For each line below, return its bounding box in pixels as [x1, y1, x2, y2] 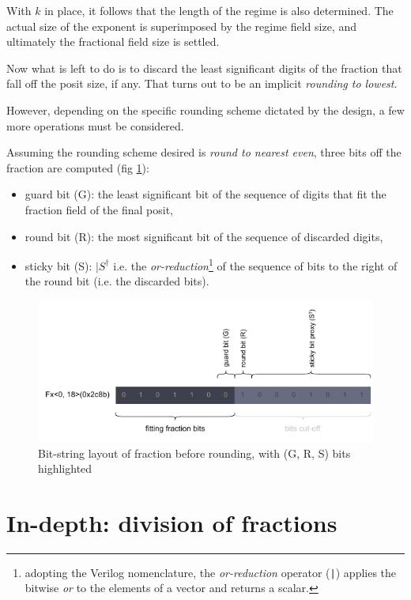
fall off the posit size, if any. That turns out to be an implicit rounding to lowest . [6, 75, 398, 92]
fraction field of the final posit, [25, 201, 174, 217]
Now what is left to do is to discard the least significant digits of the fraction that [6, 59, 402, 76]
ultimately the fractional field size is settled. [6, 33, 220, 50]
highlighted [38, 460, 92, 477]
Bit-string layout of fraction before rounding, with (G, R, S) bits [38, 444, 351, 461]
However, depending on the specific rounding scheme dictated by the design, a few [6, 101, 405, 118]
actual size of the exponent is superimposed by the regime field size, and [6, 17, 356, 34]
